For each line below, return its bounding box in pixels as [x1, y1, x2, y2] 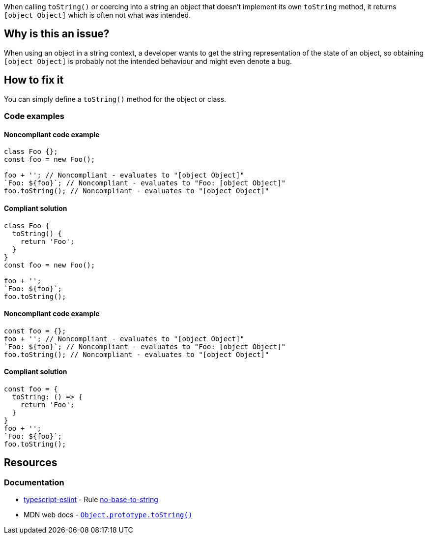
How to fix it [4, 74, 64, 87]
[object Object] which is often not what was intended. [4, 11, 191, 19]
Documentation [4, 477, 64, 487]
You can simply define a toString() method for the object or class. [4, 94, 227, 103]
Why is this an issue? [4, 28, 110, 40]
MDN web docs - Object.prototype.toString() [24, 510, 193, 519]
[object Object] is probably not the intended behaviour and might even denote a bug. [4, 57, 292, 65]
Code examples [4, 111, 65, 121]
